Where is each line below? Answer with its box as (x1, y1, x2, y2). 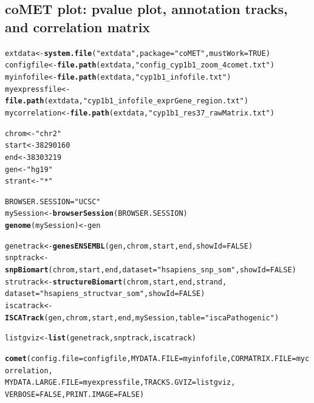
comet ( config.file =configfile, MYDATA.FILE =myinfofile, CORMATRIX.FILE (5, 354, 292, 363)
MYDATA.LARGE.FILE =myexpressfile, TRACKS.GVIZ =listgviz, (5, 378, 236, 387)
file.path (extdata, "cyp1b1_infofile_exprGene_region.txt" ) (5, 97, 248, 106)
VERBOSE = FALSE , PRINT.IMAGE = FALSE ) (5, 390, 145, 399)
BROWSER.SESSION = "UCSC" (5, 197, 101, 206)
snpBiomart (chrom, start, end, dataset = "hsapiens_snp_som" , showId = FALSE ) (5, 266, 296, 275)
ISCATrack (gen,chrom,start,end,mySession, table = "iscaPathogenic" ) (5, 313, 279, 322)
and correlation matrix (5, 17, 151, 36)
